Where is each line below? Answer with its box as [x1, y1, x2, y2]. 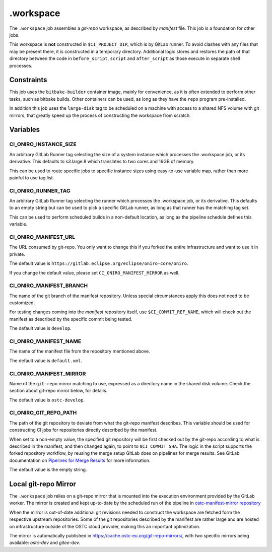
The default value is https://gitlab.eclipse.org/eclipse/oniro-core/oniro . [9, 260, 188, 266]
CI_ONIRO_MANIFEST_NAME [9, 338, 82, 344]
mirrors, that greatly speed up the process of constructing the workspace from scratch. [9, 112, 191, 118]
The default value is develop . [9, 325, 72, 331]
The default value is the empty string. [9, 466, 87, 473]
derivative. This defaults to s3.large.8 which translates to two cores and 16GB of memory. [9, 159, 195, 165]
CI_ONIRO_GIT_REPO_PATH [9, 409, 77, 417]
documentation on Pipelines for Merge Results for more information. [9, 457, 151, 463]
